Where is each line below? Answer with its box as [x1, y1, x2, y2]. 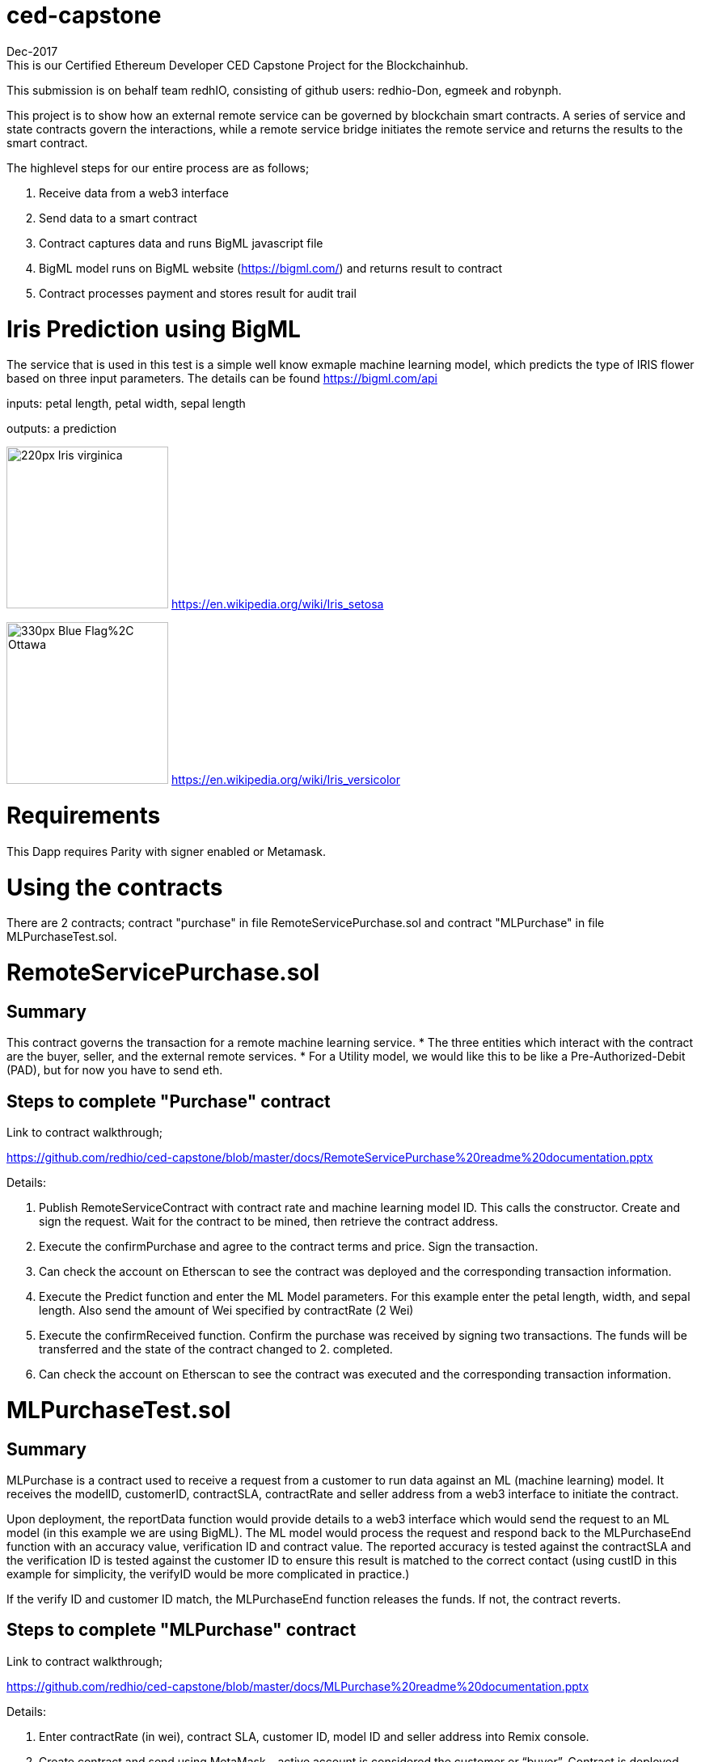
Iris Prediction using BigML [6, 315, 301, 343]
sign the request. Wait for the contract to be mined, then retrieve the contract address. [39, 1214, 499, 1229]
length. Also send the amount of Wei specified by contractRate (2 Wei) [39, 1303, 414, 1318]
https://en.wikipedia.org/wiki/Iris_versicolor [171, 773, 400, 787]
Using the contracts [6, 873, 223, 901]
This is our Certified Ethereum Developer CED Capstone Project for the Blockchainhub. [6, 57, 469, 72]
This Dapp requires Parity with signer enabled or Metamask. [6, 844, 327, 858]
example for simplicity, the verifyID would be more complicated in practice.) [6, 1566, 410, 1581]
